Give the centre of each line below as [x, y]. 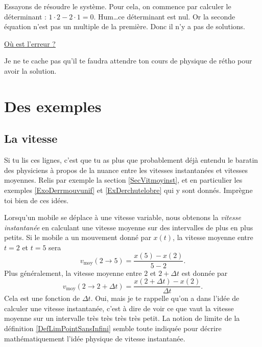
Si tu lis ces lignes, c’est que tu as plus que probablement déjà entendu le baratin [131, 160]
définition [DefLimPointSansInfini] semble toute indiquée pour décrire [113, 328]
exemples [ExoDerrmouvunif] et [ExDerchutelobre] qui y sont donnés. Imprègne [128, 190]
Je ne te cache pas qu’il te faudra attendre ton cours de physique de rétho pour [128, 61]
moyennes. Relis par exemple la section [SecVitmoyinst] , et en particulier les [123, 180]
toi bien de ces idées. [37, 200]
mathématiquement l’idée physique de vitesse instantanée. [95, 338]
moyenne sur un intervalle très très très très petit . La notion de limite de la [122, 318]
